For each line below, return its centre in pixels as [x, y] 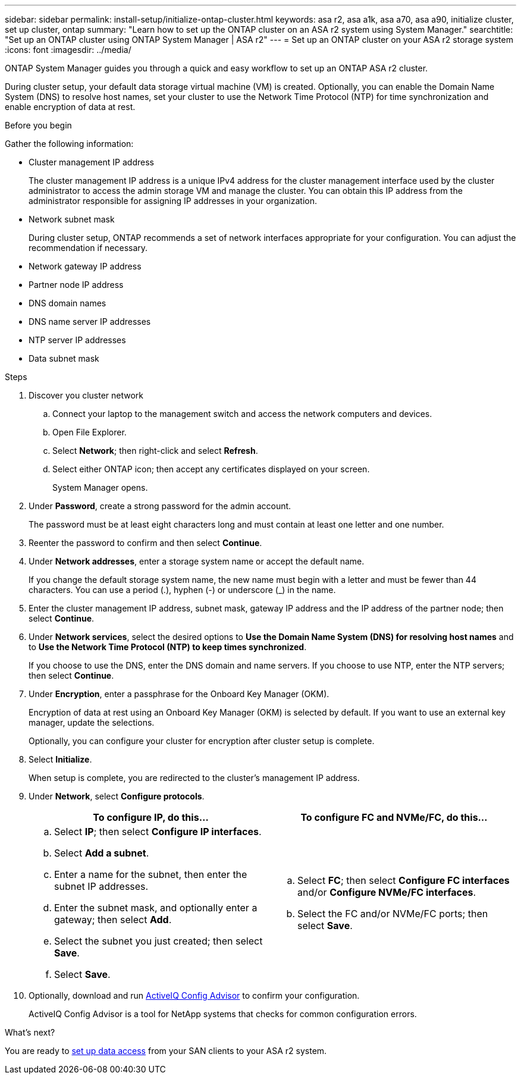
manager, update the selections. [92, 722]
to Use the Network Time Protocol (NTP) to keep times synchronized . [168, 647]
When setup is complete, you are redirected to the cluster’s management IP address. [194, 778]
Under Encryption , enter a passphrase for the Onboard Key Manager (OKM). [179, 694]
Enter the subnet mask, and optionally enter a [156, 908]
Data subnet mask [64, 358]
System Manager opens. [100, 487]
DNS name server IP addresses [90, 321]
